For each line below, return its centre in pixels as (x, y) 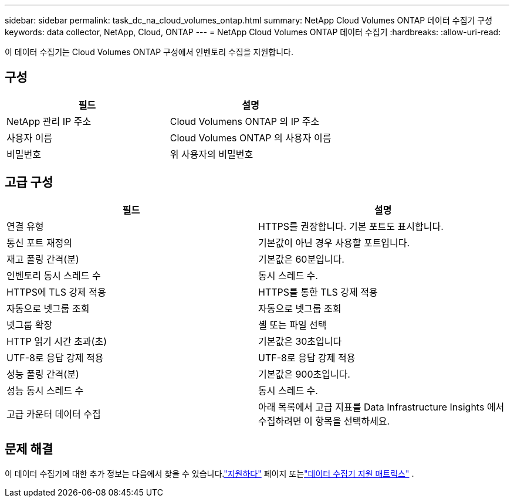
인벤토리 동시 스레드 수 (54, 275)
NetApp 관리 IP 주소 (49, 121)
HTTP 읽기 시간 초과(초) (57, 341)
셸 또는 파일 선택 (292, 325)
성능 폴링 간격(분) (43, 374)
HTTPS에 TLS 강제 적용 (56, 292)
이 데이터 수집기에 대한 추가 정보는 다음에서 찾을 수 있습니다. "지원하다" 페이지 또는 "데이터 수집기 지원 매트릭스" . (209, 473)
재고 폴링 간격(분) (43, 259)
